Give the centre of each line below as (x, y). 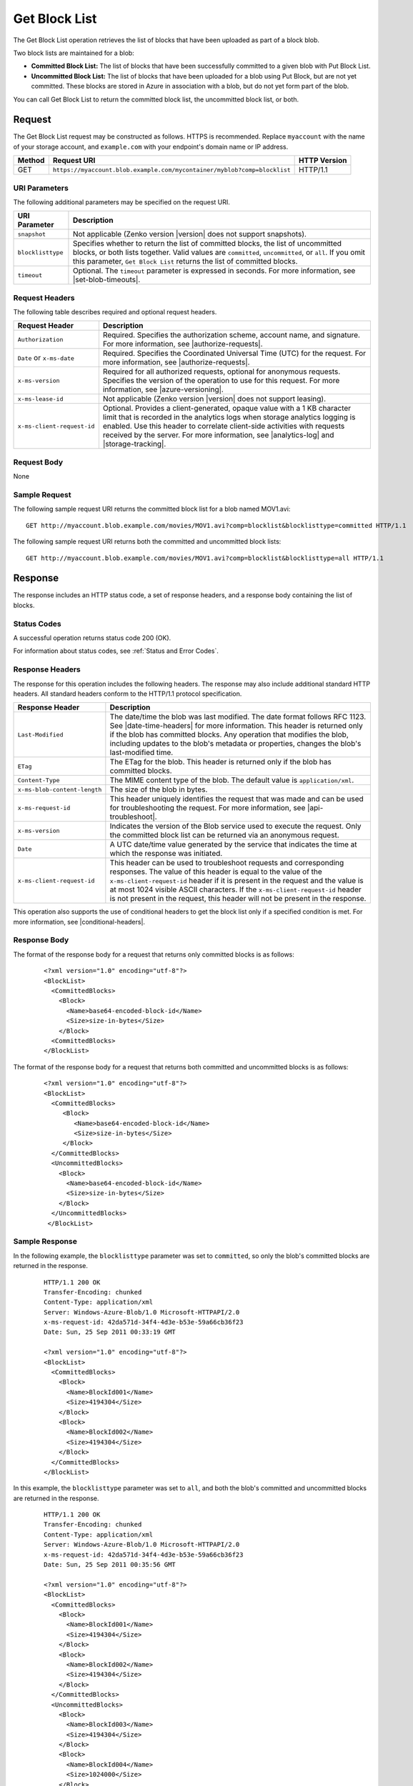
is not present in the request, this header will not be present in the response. (238, 899)
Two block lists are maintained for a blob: (74, 53)
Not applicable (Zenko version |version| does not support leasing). (214, 399)
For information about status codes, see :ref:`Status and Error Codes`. (116, 651)
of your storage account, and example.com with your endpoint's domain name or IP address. (151, 146)
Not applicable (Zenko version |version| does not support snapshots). (190, 234)
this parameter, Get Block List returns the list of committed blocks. (185, 261)
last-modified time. (141, 752)
